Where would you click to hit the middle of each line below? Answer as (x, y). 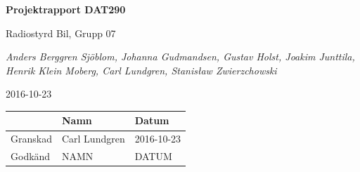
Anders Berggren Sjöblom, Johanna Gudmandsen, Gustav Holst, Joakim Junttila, (180, 57)
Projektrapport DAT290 (66, 9)
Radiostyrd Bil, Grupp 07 (61, 33)
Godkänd (31, 156)
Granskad (31, 139)
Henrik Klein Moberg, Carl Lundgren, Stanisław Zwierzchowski (141, 70)
